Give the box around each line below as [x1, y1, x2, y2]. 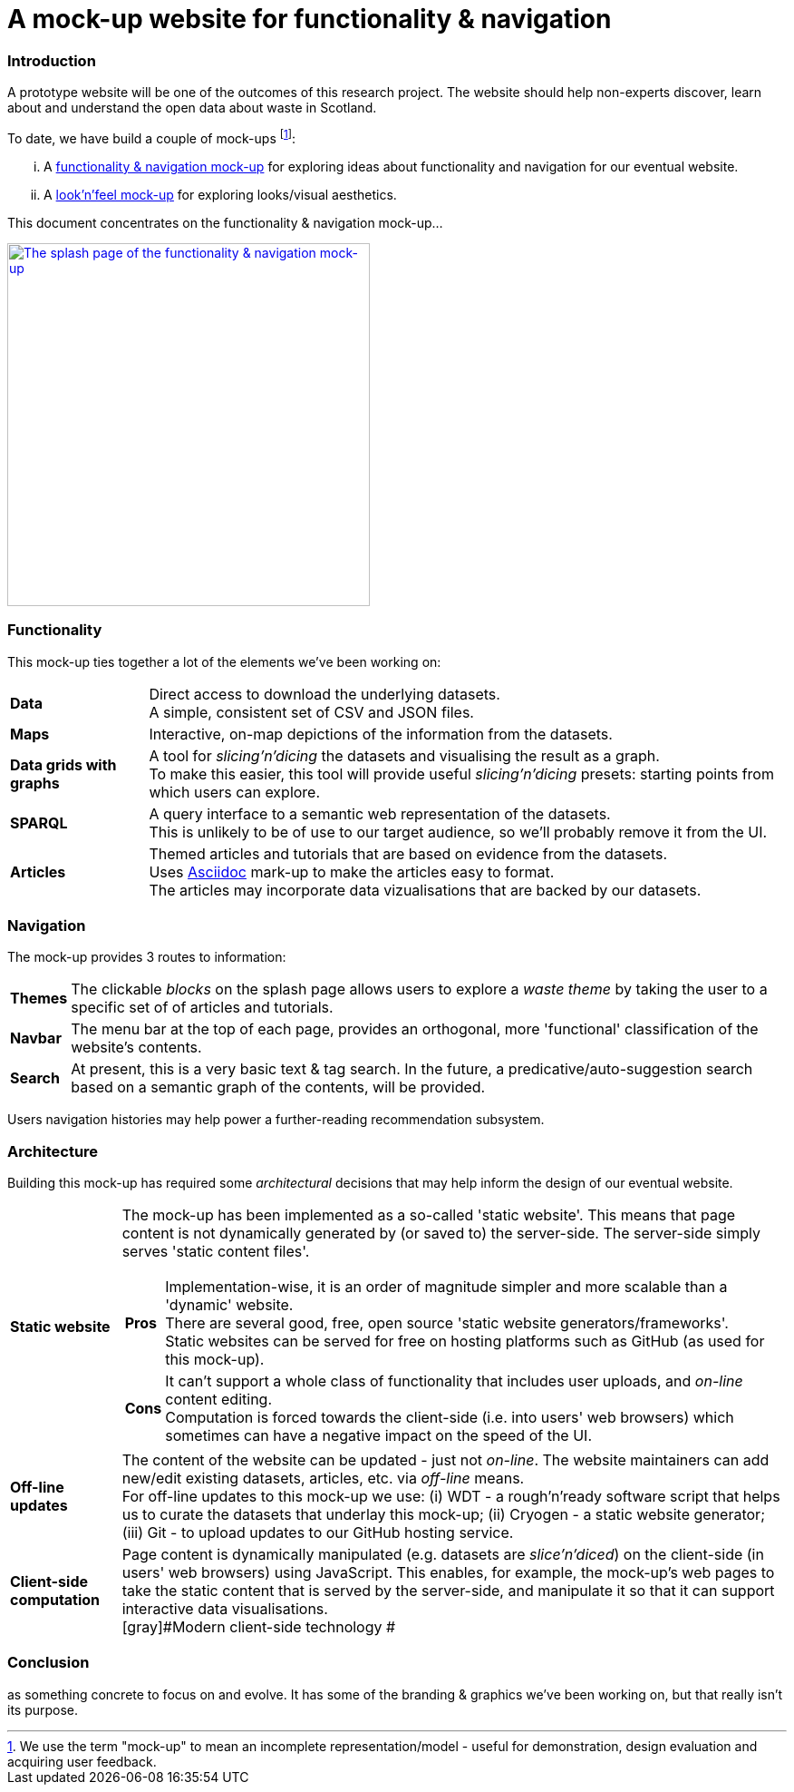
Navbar [10, 1029, 62, 1048]
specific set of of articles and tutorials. [71, 998, 334, 1017]
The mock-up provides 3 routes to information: [7, 949, 286, 965]
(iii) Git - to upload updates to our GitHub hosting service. [121, 1523, 514, 1542]
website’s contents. [71, 1038, 202, 1057]
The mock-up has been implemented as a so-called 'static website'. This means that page [121, 1206, 736, 1225]
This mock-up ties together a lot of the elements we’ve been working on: [7, 653, 441, 670]
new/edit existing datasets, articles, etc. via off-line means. [121, 1469, 525, 1488]
